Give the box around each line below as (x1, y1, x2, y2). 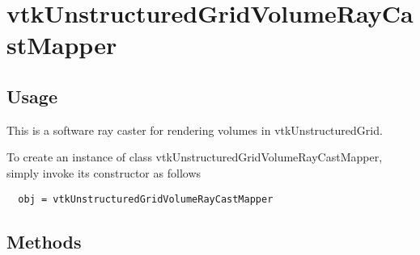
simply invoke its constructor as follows (6, 164, 202, 181)
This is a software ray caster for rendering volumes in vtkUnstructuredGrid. (6, 121, 383, 138)
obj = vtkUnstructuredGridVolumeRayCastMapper (18, 193, 274, 205)
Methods (6, 228, 82, 253)
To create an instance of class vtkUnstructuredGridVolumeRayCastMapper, (6, 148, 383, 165)
